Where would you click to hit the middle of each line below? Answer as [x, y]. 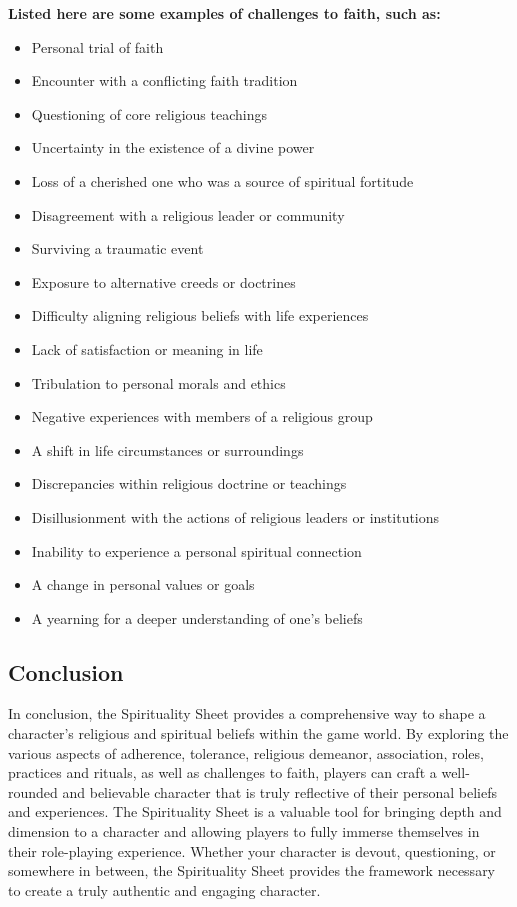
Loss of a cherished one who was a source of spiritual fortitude [222, 180]
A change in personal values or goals [143, 584]
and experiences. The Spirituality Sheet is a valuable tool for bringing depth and [255, 811]
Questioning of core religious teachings [149, 113]
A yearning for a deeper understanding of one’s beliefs [197, 617]
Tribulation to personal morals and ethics [158, 382]
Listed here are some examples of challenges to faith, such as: [224, 13]
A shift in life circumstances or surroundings [167, 449]
